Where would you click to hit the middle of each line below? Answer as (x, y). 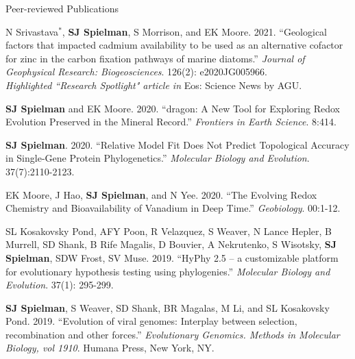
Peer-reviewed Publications (62, 8)
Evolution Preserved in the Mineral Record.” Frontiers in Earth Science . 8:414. (171, 122)
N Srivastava (32, 31)
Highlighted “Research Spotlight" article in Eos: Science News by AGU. (154, 85)
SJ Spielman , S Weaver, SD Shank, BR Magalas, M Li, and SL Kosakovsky (168, 307)
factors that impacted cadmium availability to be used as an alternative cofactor (174, 45)
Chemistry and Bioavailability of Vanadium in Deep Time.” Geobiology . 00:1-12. (173, 208)
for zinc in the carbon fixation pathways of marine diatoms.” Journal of (155, 58)
